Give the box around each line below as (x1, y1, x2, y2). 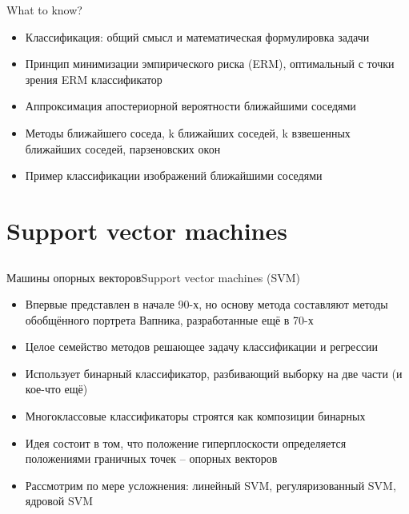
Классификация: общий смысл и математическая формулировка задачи (25, 28, 370, 45)
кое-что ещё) (25, 381, 88, 397)
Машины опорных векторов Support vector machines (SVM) (6, 269, 300, 285)
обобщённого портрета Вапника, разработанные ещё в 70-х (25, 311, 314, 328)
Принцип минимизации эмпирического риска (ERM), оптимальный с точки (25, 55, 395, 72)
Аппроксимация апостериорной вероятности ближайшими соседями (25, 98, 356, 114)
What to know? (6, 2, 82, 18)
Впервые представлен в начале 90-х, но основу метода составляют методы (25, 296, 388, 313)
